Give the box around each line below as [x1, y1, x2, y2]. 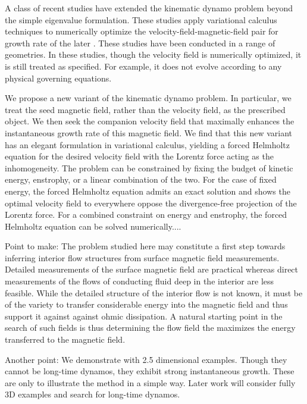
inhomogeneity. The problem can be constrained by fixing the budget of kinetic [5, 161, 293, 174]
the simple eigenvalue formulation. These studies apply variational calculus [5, 13, 277, 26]
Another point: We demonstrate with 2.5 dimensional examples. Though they [5, 353, 287, 365]
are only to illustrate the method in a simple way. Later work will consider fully [5, 376, 296, 389]
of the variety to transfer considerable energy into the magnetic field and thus [5, 298, 288, 311]
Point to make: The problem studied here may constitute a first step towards [5, 240, 286, 252]
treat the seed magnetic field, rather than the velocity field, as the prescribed [5, 103, 286, 115]
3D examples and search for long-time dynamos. [5, 388, 180, 400]
